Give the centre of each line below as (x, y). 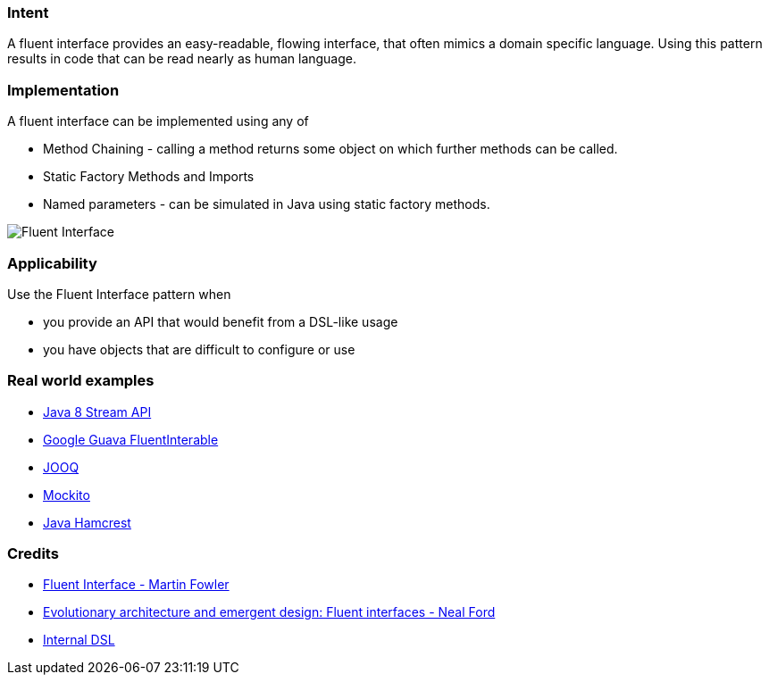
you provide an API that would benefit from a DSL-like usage (221, 321)
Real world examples (81, 381)
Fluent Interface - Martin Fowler (136, 585)
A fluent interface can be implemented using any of (158, 121)
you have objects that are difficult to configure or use (199, 349)
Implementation (63, 90)
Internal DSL (79, 640)
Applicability (52, 263)
